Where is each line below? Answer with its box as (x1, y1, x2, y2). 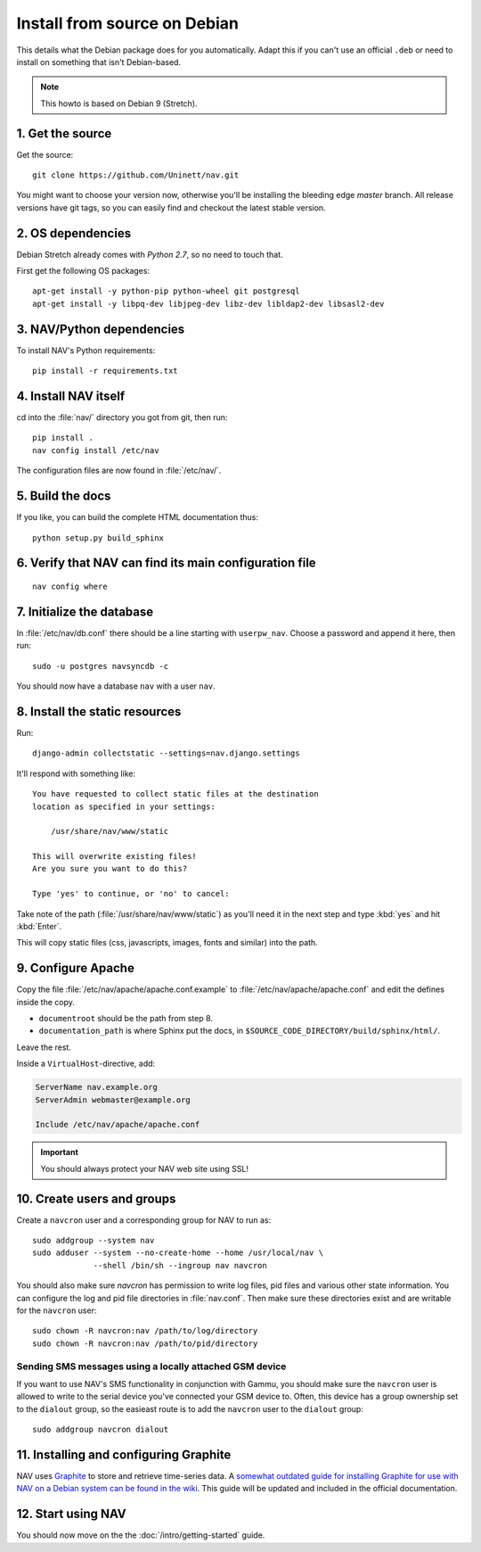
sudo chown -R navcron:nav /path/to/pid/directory (32, 1338, 258, 1349)
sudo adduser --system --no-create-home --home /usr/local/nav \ (32, 1248, 324, 1258)
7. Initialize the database (16, 604, 154, 619)
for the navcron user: (16, 1305, 97, 1316)
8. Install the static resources (16, 704, 182, 719)
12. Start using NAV (16, 1507, 126, 1522)
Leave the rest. (16, 1042, 71, 1053)
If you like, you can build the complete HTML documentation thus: (16, 512, 258, 523)
